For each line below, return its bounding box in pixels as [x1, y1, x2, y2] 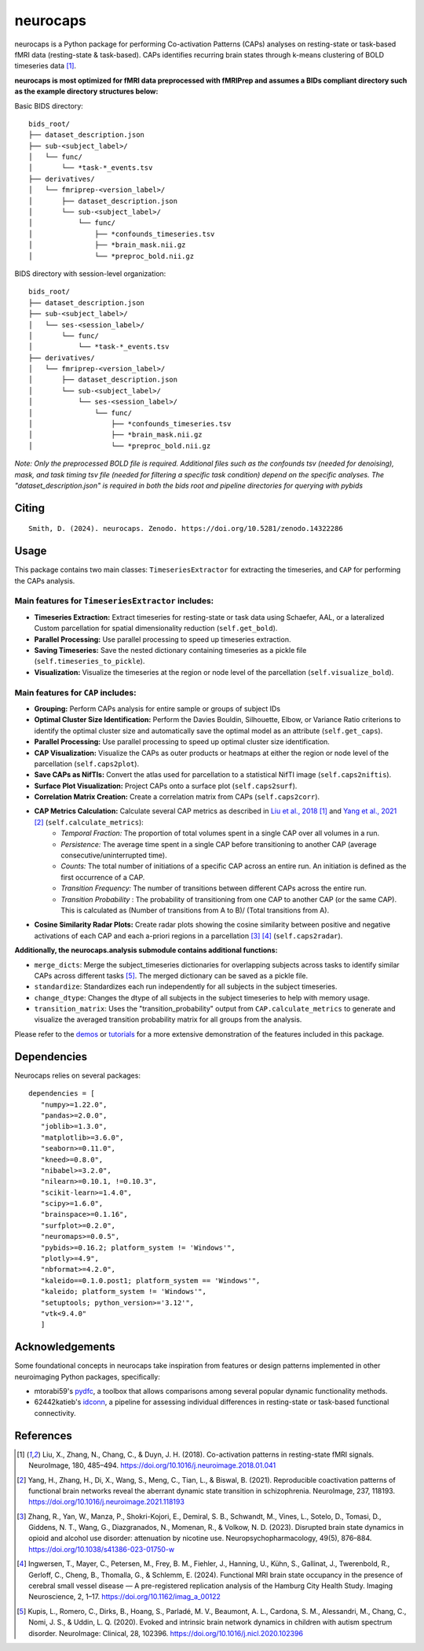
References [14, 1428, 72, 1443]
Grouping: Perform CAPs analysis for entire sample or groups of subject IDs [34, 704, 281, 713]
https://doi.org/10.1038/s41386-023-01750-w [28, 1544, 175, 1553]
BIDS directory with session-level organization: [14, 268, 166, 278]
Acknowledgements [14, 1340, 115, 1354]
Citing [14, 501, 45, 514]
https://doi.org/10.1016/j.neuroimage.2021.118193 [28, 1497, 185, 1506]
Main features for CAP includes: [14, 687, 137, 698]
